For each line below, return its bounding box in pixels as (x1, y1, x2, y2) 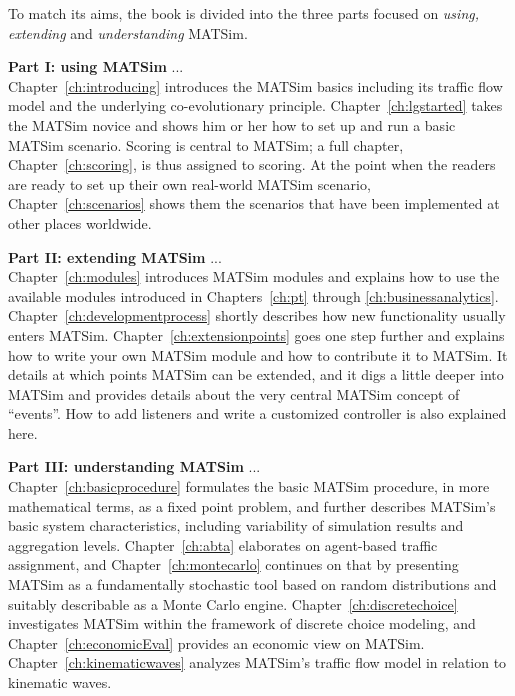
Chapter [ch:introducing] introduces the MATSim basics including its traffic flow (8, 75, 503, 96)
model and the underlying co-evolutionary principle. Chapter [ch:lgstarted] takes (8, 95, 503, 116)
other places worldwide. (8, 212, 152, 233)
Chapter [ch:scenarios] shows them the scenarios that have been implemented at (8, 193, 500, 214)
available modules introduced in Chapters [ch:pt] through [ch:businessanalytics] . (8, 285, 499, 306)
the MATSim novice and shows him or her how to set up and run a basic (8, 114, 456, 135)
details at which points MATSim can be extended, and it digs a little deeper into (8, 364, 504, 385)
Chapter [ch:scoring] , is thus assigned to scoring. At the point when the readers (8, 154, 496, 175)
